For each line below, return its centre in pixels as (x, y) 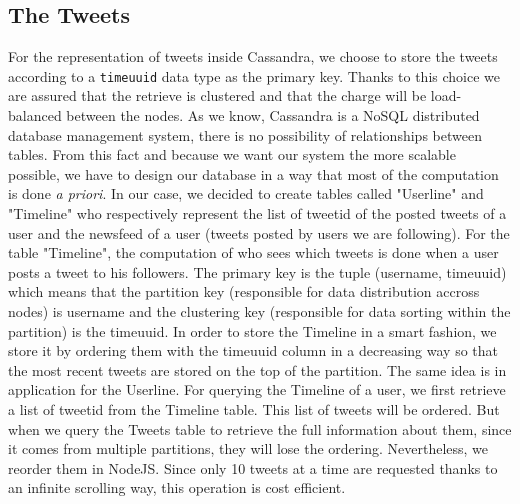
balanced (35, 115)
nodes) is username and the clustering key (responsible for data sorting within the (259, 310)
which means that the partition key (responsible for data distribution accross (244, 291)
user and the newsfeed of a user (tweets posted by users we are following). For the (259, 232)
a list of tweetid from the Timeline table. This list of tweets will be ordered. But (254, 408)
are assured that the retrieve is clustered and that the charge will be (217, 95)
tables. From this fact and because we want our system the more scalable (232, 154)
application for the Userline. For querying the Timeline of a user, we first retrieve (257, 389)
